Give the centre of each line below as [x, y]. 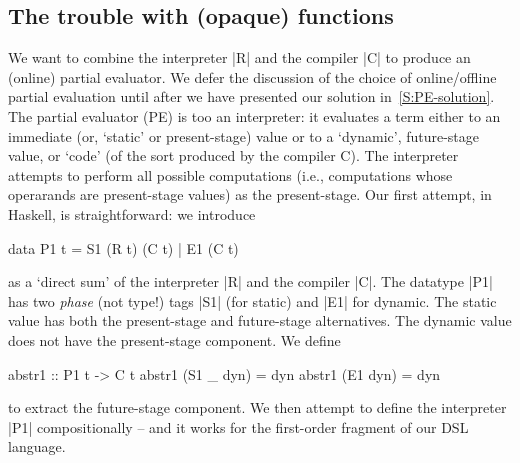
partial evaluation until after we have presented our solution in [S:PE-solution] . [251, 96]
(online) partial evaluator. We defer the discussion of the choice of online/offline [252, 76]
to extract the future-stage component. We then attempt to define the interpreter [257, 407]
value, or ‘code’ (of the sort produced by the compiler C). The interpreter [233, 155]
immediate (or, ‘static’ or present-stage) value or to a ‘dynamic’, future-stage [244, 135]
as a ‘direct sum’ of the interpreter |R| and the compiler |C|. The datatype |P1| [250, 281]
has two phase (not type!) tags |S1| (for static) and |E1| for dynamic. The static [252, 300]
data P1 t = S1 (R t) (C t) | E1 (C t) [123, 247]
